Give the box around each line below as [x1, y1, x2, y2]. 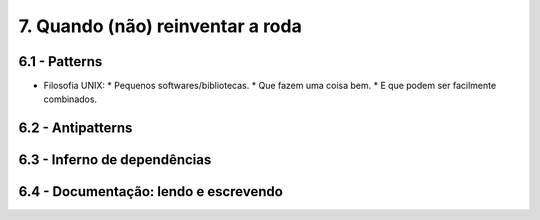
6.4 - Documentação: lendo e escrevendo [18, 183, 284, 200]
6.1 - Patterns [18, 53, 103, 70]
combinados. [43, 93, 98, 105]
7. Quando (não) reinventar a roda [18, 15, 302, 37]
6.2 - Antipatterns [18, 120, 133, 137]
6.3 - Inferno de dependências [18, 151, 212, 169]
